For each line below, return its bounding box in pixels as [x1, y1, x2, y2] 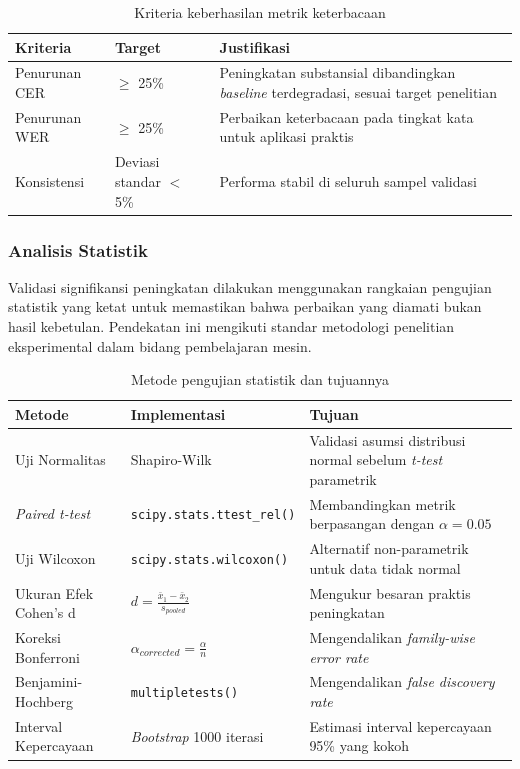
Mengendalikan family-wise [309, 626, 475, 647]
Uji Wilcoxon [15, 547, 96, 568]
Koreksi [15, 626, 62, 647]
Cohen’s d [15, 602, 76, 623]
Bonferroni [15, 646, 80, 667]
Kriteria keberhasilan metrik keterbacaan [134, 2, 386, 22]
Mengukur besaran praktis [309, 582, 471, 603]
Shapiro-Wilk [130, 449, 212, 470]
